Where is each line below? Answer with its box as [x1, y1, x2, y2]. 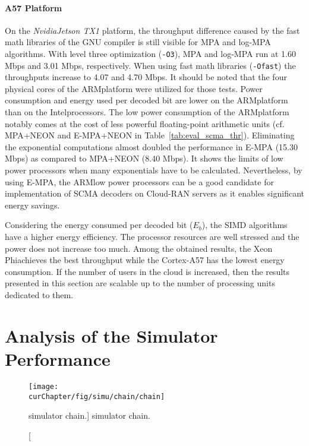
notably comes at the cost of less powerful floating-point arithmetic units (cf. [5, 117, 285, 129]
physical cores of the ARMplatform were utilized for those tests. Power [5, 82, 263, 94]
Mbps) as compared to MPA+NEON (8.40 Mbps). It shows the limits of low [5, 152, 283, 165]
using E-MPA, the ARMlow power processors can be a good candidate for [5, 175, 274, 188]
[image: [29, 382, 59, 391]
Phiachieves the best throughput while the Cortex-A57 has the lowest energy [5, 254, 285, 266]
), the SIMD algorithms [201, 219, 288, 231]
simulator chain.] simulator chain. [29, 409, 150, 422]
